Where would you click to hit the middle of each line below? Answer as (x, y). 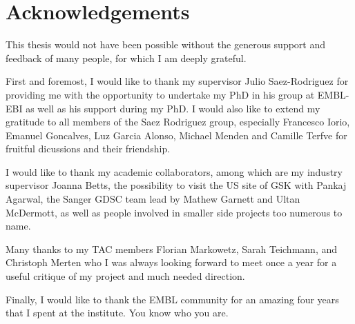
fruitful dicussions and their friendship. (88, 149)
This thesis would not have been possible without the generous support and (166, 44)
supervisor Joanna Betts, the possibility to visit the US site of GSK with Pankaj (176, 185)
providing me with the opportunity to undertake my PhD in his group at (160, 94)
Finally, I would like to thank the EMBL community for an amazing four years (172, 299)
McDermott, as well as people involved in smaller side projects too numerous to (174, 212)
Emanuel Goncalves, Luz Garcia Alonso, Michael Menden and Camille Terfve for (176, 135)
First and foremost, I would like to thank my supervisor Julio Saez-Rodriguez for (177, 81)
